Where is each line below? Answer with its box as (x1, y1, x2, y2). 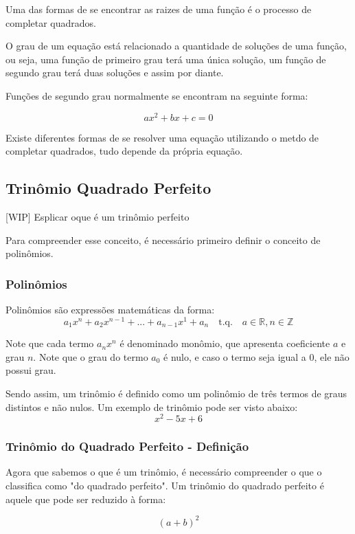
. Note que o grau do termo (33, 349, 148, 364)
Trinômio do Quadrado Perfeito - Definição (5, 438, 249, 455)
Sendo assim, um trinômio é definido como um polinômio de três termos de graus (5, 386, 347, 400)
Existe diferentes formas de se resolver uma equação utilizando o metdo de (5, 130, 319, 144)
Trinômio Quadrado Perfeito (5, 177, 211, 199)
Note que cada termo (5, 336, 94, 351)
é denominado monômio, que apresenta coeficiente (119, 336, 330, 351)
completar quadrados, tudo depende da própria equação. (5, 144, 243, 158)
